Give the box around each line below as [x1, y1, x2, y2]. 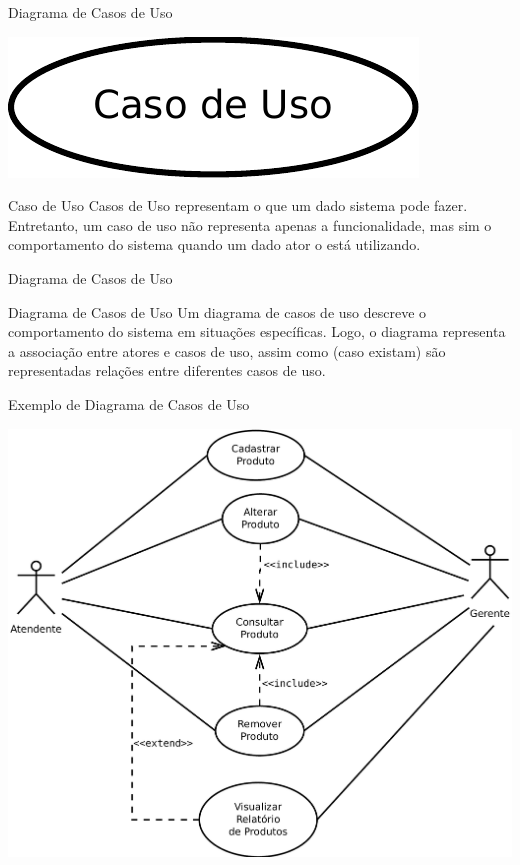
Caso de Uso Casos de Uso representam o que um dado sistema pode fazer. [8, 195, 468, 216]
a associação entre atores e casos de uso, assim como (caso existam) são [8, 340, 446, 361]
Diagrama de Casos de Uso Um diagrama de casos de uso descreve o [8, 301, 427, 322]
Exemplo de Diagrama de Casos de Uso [8, 393, 250, 414]
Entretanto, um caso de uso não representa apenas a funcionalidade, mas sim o [8, 214, 492, 235]
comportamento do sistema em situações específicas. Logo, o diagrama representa [8, 321, 506, 342]
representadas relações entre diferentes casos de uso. [8, 360, 326, 381]
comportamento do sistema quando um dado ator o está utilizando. [8, 234, 421, 255]
